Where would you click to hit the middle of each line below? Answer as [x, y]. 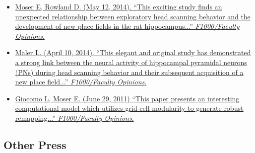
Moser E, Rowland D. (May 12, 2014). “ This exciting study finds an [119, 6]
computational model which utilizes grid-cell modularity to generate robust [129, 108]
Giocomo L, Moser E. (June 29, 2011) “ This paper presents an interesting [127, 98]
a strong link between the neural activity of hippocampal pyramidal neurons [131, 62]
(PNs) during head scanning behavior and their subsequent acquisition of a [129, 72]
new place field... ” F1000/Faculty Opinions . [81, 82]
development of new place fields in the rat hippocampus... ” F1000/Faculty [127, 26]
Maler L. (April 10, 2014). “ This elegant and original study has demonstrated [133, 52]
